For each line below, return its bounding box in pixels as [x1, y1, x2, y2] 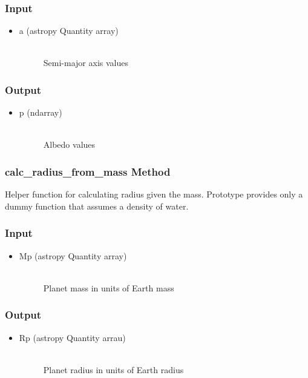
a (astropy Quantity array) [19, 24, 119, 37]
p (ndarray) [19, 106, 62, 119]
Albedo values [43, 138, 96, 151]
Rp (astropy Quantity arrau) [19, 331, 126, 343]
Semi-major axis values [43, 56, 128, 69]
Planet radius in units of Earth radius [43, 363, 184, 376]
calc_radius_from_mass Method [5, 164, 171, 179]
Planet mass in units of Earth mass [43, 281, 174, 294]
